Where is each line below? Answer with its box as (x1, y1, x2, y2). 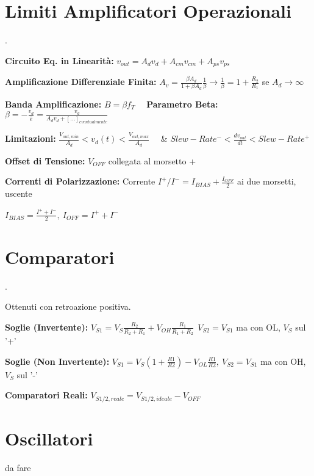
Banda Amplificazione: (5, 97, 102, 110)
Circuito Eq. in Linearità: (5, 54, 114, 67)
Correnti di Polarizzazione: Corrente (5, 175, 155, 188)
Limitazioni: (5, 132, 56, 145)
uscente (5, 187, 32, 200)
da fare (5, 461, 31, 474)
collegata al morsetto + (108, 154, 196, 167)
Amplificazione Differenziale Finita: (5, 75, 157, 88)
